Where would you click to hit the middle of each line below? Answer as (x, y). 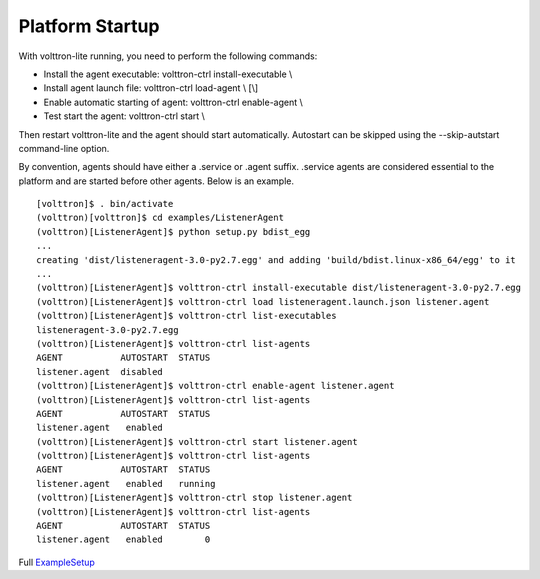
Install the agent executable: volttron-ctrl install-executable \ (168, 74)
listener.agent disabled (100, 371)
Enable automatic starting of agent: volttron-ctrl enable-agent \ (173, 102)
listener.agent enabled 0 (123, 539)
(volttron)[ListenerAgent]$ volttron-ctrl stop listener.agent (194, 498)
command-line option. (64, 148)
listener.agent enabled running (126, 483)
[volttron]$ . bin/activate (105, 204)
